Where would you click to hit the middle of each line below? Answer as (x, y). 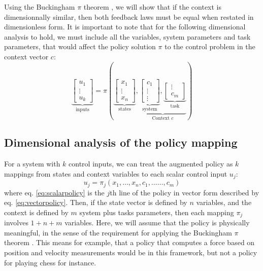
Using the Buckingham (40, 7)
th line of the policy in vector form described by (185, 192)
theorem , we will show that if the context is (153, 7)
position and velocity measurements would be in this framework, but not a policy (131, 252)
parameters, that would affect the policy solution (80, 46)
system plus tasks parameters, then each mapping (157, 212)
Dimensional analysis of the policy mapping (121, 142)
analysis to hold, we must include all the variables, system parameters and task (127, 36)
